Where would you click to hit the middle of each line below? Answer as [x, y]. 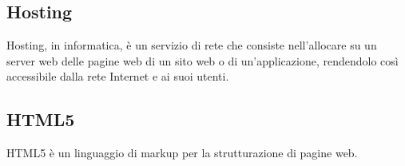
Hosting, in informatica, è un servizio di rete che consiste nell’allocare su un [192, 45]
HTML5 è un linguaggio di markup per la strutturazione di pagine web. [182, 153]
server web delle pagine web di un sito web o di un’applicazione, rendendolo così [202, 60]
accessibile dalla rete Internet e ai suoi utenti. [118, 76]
